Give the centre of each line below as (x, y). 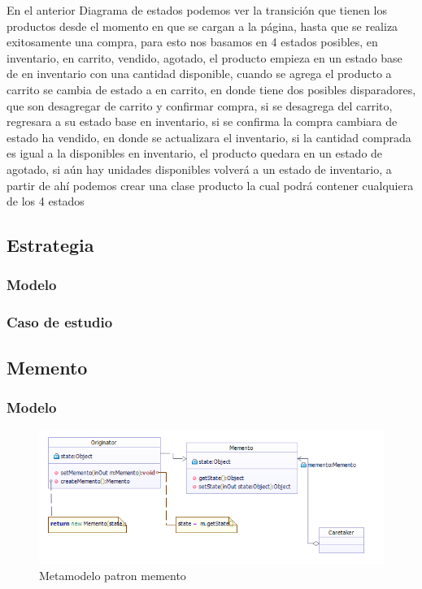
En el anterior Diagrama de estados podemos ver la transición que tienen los (197, 10)
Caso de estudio (60, 322)
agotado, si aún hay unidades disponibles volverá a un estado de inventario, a (199, 169)
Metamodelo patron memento (113, 576)
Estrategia (50, 245)
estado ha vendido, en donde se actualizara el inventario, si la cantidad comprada (209, 137)
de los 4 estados (46, 201)
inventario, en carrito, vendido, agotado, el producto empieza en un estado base (204, 57)
